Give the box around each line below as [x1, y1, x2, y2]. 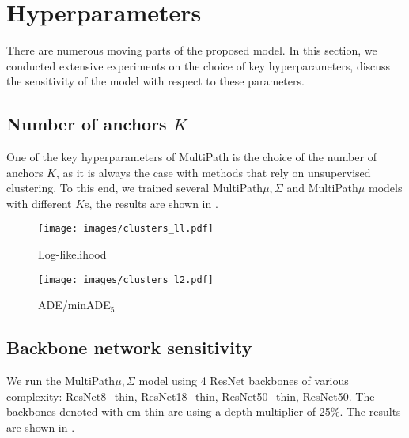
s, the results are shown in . [85, 194, 218, 211]
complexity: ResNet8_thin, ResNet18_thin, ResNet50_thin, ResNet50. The [6, 387, 375, 404]
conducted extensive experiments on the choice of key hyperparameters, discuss [6, 57, 391, 74]
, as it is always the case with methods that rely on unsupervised [55, 164, 371, 180]
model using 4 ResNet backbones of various [138, 372, 349, 389]
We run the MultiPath [6, 372, 116, 389]
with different [6, 194, 72, 211]
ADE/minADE [38, 296, 111, 313]
